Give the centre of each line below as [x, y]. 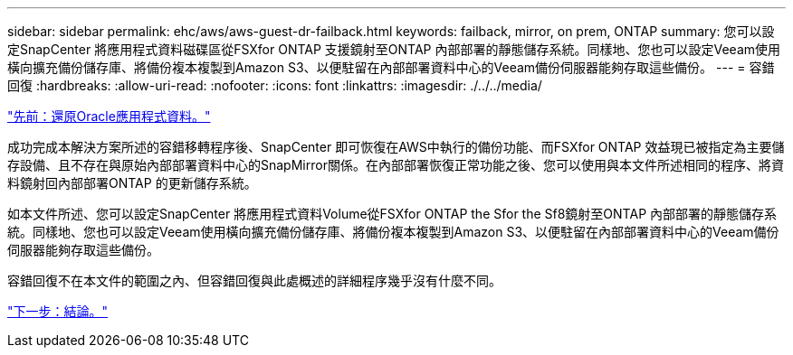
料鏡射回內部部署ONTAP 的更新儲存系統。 [132, 183]
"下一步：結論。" [58, 311]
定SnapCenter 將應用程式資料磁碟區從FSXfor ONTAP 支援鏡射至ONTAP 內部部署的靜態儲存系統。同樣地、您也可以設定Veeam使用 [394, 49]
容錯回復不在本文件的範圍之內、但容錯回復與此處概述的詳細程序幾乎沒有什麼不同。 [254, 280]
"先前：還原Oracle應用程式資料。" [109, 116]
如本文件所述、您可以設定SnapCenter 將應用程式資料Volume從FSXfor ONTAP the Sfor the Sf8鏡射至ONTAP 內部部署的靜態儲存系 [392, 214]
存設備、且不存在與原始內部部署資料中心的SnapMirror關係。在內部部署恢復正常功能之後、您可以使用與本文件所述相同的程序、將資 [396, 165]
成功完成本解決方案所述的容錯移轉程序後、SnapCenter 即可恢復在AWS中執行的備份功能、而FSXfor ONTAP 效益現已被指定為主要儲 [396, 147]
